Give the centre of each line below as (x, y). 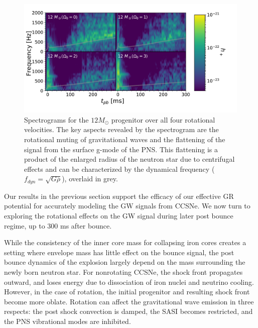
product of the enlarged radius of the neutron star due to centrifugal (130, 159)
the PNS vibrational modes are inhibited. (68, 321)
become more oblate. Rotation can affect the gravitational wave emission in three (129, 301)
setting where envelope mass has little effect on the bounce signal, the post (119, 252)
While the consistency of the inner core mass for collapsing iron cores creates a (125, 242)
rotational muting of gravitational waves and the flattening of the (125, 139)
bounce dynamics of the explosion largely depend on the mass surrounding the (125, 262)
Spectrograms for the (56, 119)
